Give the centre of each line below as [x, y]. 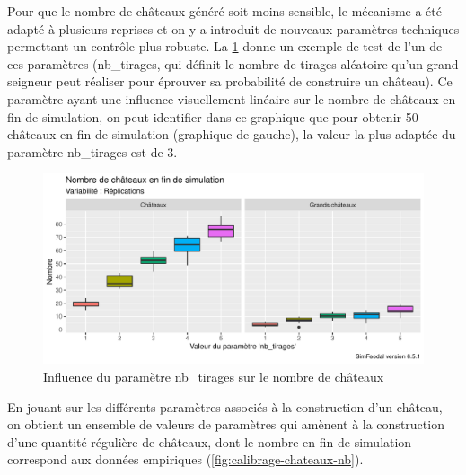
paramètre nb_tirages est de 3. [92, 151]
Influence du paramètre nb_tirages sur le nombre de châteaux [214, 376]
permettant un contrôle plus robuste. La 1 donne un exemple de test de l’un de [225, 46]
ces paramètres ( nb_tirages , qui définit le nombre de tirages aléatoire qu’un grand [233, 63]
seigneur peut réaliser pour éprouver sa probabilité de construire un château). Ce [230, 81]
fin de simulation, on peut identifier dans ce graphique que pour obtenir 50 [213, 116]
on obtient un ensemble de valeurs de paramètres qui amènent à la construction [226, 424]
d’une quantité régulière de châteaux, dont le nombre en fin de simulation [210, 441]
